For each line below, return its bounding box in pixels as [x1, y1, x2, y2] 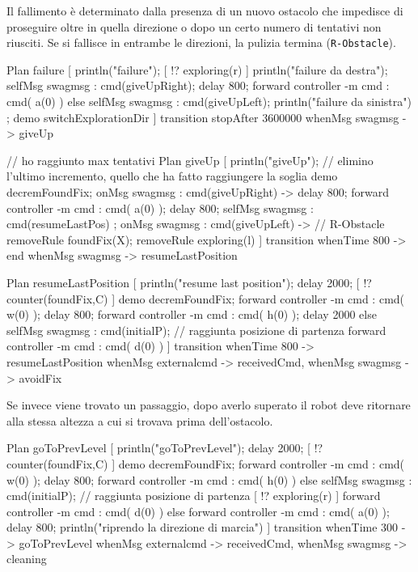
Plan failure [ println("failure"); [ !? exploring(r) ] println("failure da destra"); [6, 61, 388, 78]
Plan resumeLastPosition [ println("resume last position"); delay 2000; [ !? [6, 273, 372, 290]
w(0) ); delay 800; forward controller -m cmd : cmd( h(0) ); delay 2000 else [6, 306, 377, 323]
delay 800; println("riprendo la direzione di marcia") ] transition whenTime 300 [6, 519, 399, 536]
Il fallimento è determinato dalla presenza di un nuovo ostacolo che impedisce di [6, 2, 403, 19]
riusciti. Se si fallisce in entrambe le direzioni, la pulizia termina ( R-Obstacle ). [6, 34, 396, 51]
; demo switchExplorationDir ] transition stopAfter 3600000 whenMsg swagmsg [6, 108, 399, 125]
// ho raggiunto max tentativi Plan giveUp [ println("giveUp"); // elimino [6, 151, 374, 168]
